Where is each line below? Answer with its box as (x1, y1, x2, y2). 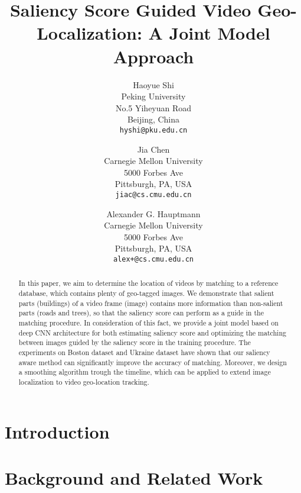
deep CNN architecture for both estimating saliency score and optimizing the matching (18, 327, 286, 337)
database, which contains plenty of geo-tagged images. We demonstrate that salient (18, 288, 274, 298)
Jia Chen (137, 143, 170, 155)
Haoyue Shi (133, 78, 174, 91)
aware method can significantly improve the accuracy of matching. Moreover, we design (18, 357, 287, 367)
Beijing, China (127, 113, 180, 125)
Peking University (121, 90, 186, 102)
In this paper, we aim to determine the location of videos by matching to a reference (18, 278, 279, 288)
